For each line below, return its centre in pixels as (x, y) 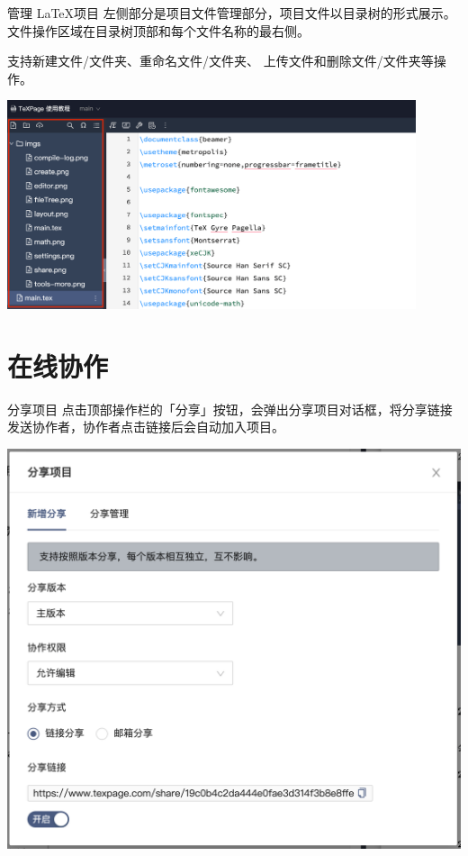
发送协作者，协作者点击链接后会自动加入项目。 (146, 427)
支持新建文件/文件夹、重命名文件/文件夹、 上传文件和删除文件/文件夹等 (220, 61)
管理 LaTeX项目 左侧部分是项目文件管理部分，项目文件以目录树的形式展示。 (232, 13)
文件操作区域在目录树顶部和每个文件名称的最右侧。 (158, 30)
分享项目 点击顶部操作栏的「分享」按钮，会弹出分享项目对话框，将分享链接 (230, 409)
